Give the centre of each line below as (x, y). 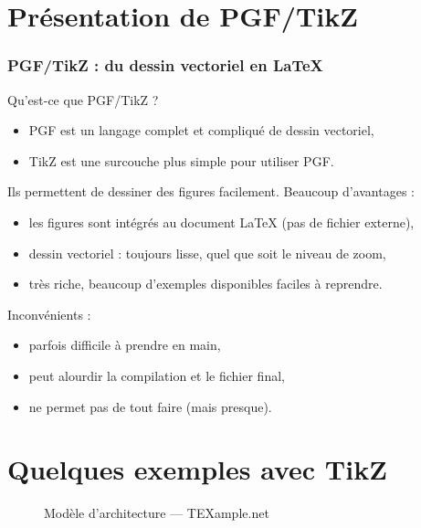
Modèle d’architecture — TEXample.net (157, 513)
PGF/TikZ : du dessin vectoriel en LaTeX (165, 65)
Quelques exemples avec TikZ (197, 469)
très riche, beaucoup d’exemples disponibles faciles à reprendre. (205, 284)
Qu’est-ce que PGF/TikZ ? (83, 99)
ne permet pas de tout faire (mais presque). (150, 406)
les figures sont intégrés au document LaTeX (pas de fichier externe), (221, 222)
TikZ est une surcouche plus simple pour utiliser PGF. (181, 160)
